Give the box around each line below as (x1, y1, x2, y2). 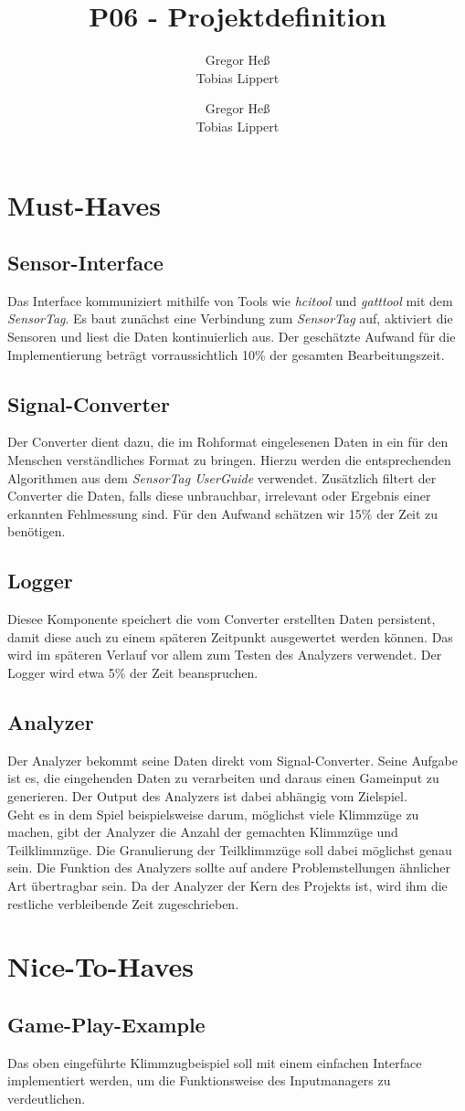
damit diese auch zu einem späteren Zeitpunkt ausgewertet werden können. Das (7, 627, 453, 646)
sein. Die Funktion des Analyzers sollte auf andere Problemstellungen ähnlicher (7, 858, 450, 877)
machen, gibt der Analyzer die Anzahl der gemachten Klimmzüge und (7, 822, 398, 841)
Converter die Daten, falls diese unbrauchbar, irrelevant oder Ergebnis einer (7, 486, 431, 505)
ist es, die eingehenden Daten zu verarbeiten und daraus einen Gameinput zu (7, 768, 439, 788)
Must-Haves (7, 185, 161, 223)
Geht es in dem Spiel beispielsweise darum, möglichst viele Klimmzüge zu (7, 804, 419, 823)
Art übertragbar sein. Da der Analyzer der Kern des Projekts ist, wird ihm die (7, 875, 448, 894)
